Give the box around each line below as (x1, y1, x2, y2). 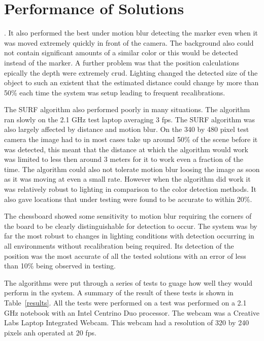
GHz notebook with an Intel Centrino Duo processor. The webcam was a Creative (4, 307, 260, 318)
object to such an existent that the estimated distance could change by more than (4, 77, 259, 88)
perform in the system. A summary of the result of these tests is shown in (4, 287, 234, 298)
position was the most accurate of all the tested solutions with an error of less (4, 250, 246, 261)
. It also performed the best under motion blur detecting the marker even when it (4, 27, 258, 38)
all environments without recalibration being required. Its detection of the (4, 241, 234, 251)
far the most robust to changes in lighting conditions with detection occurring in (4, 230, 254, 241)
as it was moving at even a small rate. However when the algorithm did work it (4, 174, 251, 184)
